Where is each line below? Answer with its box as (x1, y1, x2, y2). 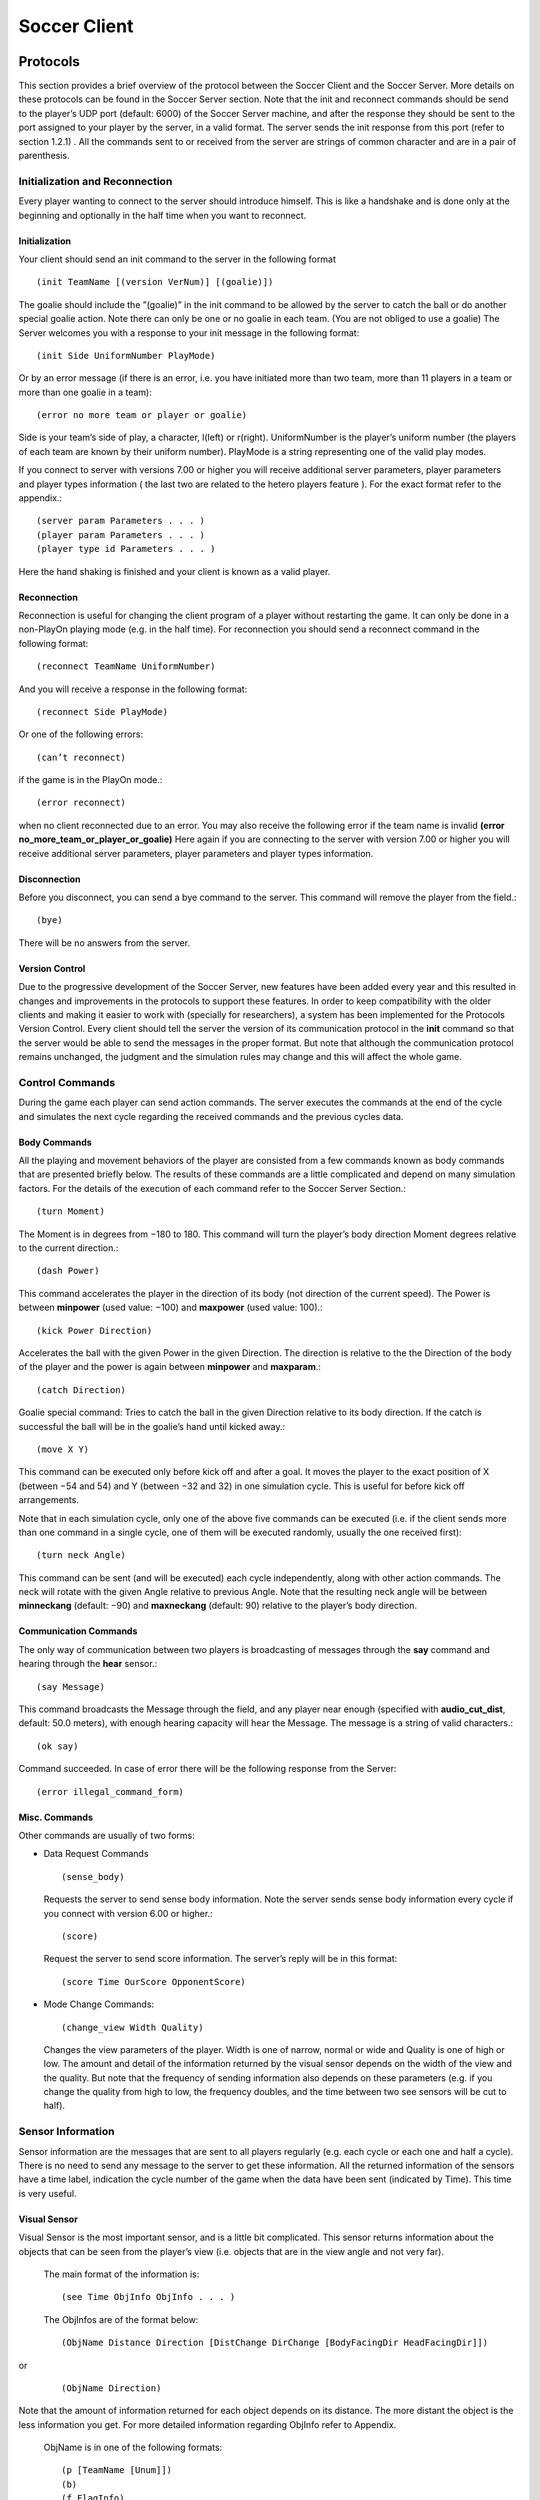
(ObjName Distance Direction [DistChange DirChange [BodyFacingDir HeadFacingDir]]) (61, 2337, 489, 2349)
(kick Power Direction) (36, 1325, 153, 1336)
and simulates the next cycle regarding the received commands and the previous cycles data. (18, 1110, 404, 1122)
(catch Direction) (36, 1384, 127, 1395)
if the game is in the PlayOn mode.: (18, 774, 163, 786)
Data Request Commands (43, 1848, 149, 1860)
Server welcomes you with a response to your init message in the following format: (18, 326, 360, 339)
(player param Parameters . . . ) (36, 529, 205, 540)
